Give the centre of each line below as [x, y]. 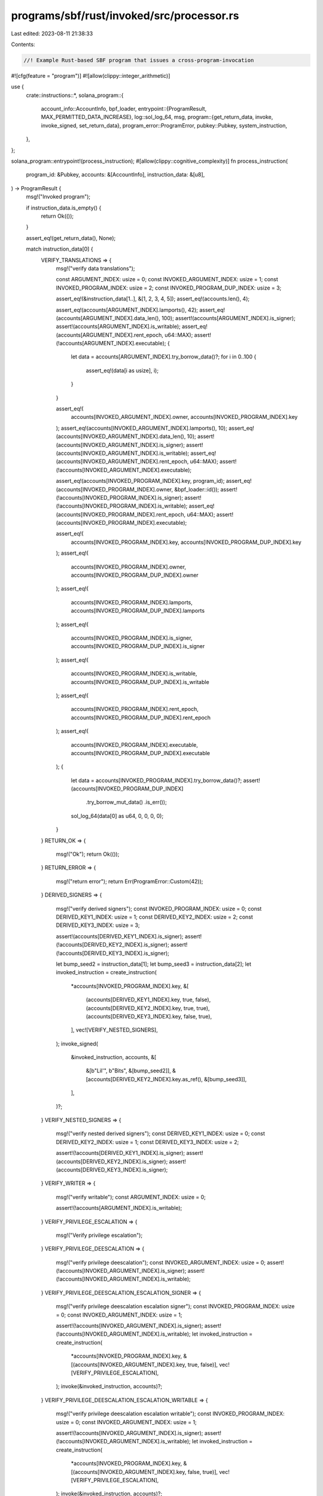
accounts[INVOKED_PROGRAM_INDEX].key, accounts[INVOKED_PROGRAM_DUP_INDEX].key [186, 542]
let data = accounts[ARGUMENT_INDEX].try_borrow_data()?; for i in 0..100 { [164, 357]
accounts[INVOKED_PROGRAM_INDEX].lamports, [132, 602]
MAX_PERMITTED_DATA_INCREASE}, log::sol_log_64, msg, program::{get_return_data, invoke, [157, 117]
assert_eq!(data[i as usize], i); [122, 370]
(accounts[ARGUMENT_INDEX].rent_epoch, [110, 335]
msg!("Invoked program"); [58, 197]
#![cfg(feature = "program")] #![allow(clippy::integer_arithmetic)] [91, 75]
